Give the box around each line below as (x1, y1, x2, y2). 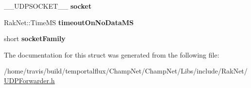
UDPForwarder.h (4, 75, 55, 85)
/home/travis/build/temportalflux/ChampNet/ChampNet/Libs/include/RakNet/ (4, 66, 248, 76)
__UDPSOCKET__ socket (4, 1, 91, 11)
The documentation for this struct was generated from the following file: (4, 49, 219, 59)
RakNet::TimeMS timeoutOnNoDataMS (4, 17, 134, 27)
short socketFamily (4, 33, 66, 44)
